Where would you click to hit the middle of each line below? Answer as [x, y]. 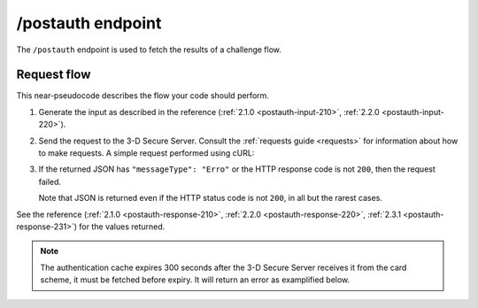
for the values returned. [122, 227]
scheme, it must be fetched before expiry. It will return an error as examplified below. [195, 280]
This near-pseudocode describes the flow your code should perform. [143, 96]
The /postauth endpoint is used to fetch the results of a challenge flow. [149, 50]
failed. [50, 181]
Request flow [54, 75]
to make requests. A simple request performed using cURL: [146, 153]
